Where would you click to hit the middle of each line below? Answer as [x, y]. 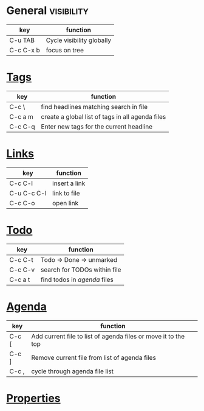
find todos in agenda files [77, 279]
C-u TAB [22, 40]
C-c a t [20, 279]
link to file [66, 193]
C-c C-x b [25, 50]
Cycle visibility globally [78, 40]
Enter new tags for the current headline [97, 127]
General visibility [48, 11]
